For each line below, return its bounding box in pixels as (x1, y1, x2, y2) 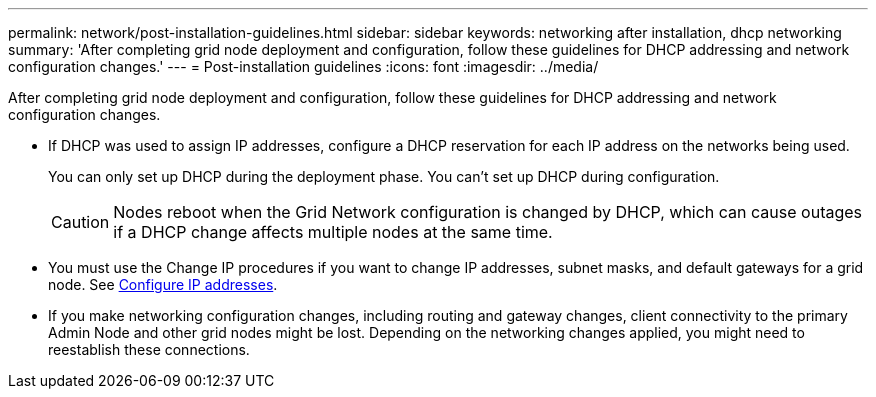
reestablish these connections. (48, 341, 250, 358)
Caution (51, 212, 110, 232)
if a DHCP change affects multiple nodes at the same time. (113, 222, 553, 242)
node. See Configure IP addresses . (48, 276, 278, 293)
